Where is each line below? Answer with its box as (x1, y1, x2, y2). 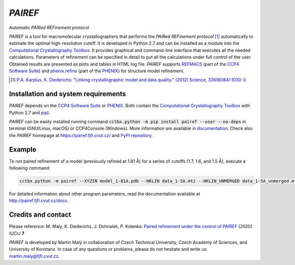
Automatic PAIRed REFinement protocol (9, 25, 89, 30)
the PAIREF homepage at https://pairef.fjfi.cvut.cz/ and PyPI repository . (9, 132, 153, 138)
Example (9, 145, 36, 153)
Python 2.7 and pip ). (9, 110, 50, 116)
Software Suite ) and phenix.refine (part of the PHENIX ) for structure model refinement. (9, 68, 184, 74)
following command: (9, 165, 51, 171)
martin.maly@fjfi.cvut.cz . (9, 253, 60, 259)
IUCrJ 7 (9, 230, 25, 236)
